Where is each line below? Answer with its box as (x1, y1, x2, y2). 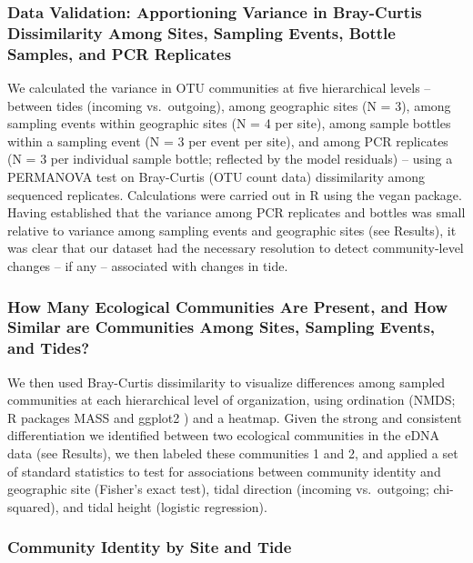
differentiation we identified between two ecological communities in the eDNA (7, 426, 440, 445)
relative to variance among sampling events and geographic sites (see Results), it (7, 220, 457, 239)
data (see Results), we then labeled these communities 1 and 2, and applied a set (7, 444, 458, 463)
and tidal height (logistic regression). (63, 497, 267, 516)
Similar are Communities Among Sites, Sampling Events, (7, 316, 436, 338)
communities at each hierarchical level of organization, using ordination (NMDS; (7, 390, 456, 409)
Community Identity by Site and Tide (7, 536, 292, 558)
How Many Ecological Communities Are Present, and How (7, 295, 448, 317)
